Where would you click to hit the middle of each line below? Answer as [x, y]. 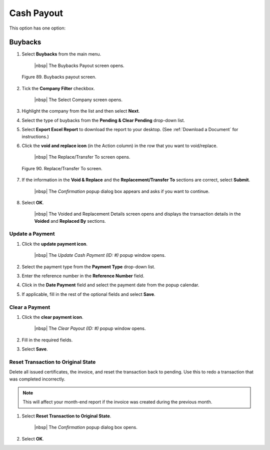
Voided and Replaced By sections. [70, 221]
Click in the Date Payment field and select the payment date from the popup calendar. [110, 285]
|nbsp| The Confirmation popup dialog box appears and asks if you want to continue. [122, 191]
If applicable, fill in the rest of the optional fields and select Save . [88, 294]
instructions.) [35, 136]
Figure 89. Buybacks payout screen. [59, 77]
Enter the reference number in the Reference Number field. [83, 276]
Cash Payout [36, 13]
